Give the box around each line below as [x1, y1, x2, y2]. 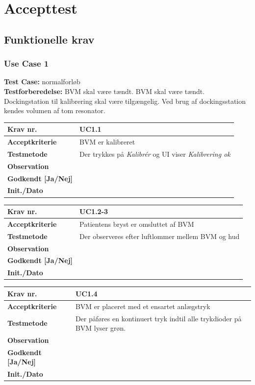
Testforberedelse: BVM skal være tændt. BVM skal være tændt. [4, 86, 205, 96]
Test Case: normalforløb [4, 76, 80, 87]
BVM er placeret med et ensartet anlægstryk [75, 301, 210, 311]
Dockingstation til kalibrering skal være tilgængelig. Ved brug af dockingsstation [4, 96, 246, 106]
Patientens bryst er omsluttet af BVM [79, 218, 194, 229]
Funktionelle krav [4, 31, 95, 47]
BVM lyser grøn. [75, 323, 126, 333]
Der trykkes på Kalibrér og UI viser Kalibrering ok [79, 148, 230, 159]
